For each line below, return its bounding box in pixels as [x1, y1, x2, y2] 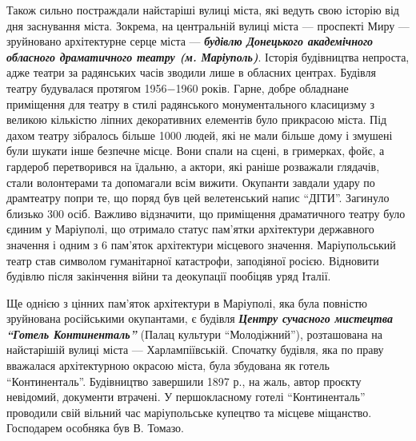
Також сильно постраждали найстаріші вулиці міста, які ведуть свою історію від [6, 2, 399, 18]
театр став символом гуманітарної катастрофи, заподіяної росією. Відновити [6, 252, 379, 268]
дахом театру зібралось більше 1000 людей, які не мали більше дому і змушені [6, 126, 393, 143]
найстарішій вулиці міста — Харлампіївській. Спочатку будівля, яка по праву [6, 341, 384, 358]
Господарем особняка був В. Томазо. [6, 419, 184, 436]
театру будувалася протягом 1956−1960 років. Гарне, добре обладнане [6, 79, 349, 96]
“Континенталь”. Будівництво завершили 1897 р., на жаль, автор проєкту [6, 372, 362, 389]
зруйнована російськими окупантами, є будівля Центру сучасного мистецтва [6, 310, 393, 327]
